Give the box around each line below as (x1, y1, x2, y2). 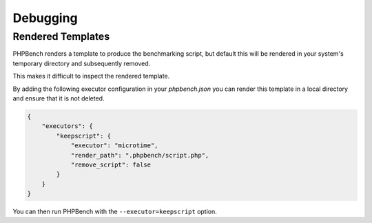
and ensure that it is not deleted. (12, 94, 105, 103)
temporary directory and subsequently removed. (12, 59, 151, 67)
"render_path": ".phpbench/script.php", (70, 151, 209, 159)
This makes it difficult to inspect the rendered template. (12, 72, 170, 81)
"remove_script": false (70, 160, 152, 169)
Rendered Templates (12, 30, 110, 43)
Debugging (12, 10, 79, 25)
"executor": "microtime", (70, 142, 158, 149)
